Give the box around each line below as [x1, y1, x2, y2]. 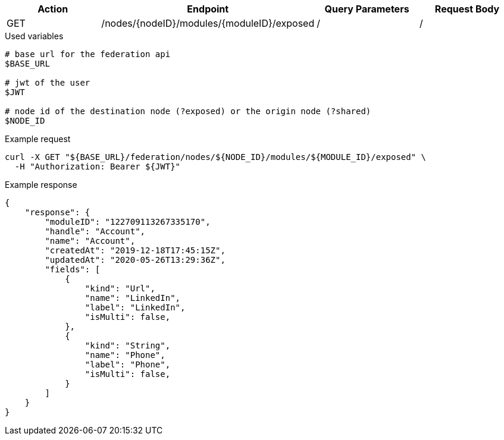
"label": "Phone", [84, 360, 171, 369]
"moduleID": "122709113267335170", [45, 217, 211, 227]
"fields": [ [45, 265, 101, 274]
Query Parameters [324, 3, 409, 15]
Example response [5, 180, 77, 190]
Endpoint [187, 3, 229, 15]
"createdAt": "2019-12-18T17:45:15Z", [45, 246, 226, 255]
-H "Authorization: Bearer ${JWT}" [14, 162, 181, 171]
